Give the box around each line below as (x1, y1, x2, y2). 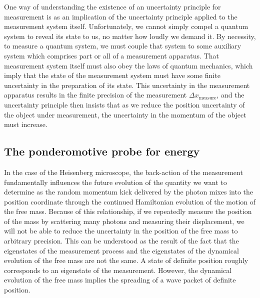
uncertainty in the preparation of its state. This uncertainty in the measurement (4, 79, 250, 90)
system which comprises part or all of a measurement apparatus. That (4, 50, 219, 60)
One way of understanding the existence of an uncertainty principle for (4, 1, 221, 11)
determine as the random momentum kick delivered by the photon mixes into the (4, 186, 253, 197)
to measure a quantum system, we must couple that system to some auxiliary (4, 40, 241, 51)
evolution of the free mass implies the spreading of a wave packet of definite (4, 274, 236, 285)
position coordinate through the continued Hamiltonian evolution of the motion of (4, 196, 256, 206)
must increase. (4, 119, 47, 129)
